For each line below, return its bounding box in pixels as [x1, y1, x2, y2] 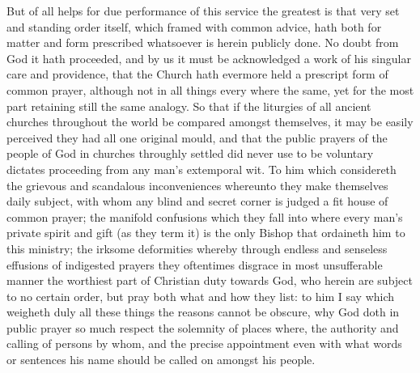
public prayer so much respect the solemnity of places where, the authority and [6, 319, 399, 336]
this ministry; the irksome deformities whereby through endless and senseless [6, 239, 388, 256]
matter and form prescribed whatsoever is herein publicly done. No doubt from [6, 34, 399, 51]
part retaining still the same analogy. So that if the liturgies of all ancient [6, 97, 371, 114]
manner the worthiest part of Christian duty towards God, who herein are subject [6, 272, 413, 289]
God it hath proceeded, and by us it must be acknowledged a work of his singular [6, 49, 411, 66]
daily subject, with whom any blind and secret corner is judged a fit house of [6, 193, 388, 210]
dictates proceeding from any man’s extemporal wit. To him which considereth [6, 160, 397, 177]
